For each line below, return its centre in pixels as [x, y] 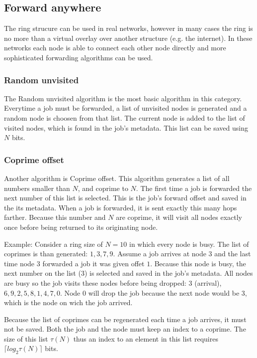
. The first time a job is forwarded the [194, 188]
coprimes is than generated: [46, 254]
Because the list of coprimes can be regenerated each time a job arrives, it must [125, 319]
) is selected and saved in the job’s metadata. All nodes [169, 273]
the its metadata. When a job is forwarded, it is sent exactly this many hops [121, 207]
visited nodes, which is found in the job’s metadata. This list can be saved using [126, 127]
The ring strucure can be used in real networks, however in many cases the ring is [128, 28]
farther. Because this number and [55, 217]
